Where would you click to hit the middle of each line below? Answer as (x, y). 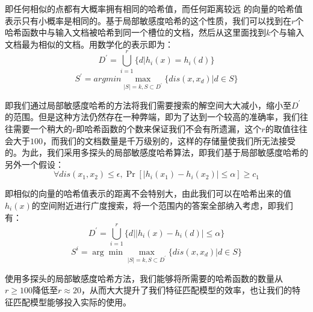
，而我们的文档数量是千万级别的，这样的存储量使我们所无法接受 (169, 140)
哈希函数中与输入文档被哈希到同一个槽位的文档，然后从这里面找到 (135, 32)
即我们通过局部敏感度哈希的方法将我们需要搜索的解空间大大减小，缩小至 (148, 105)
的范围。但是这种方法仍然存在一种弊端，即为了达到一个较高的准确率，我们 (152, 117)
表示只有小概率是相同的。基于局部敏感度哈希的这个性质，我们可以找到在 (148, 20)
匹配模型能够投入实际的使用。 (72, 301)
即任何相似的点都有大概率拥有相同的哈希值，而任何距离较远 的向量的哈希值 (154, 8)
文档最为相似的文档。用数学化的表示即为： (89, 44)
